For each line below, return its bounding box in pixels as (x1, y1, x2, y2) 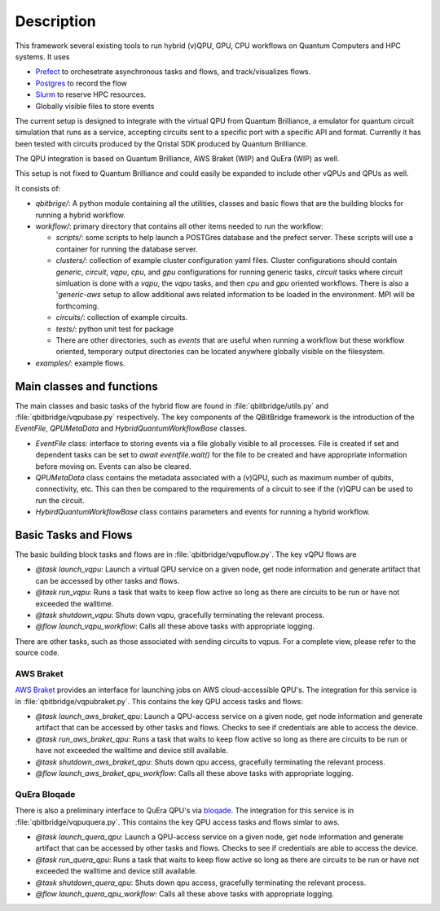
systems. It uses (15, 51, 70, 61)
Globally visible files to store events (35, 101, 155, 111)
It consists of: (15, 183, 61, 193)
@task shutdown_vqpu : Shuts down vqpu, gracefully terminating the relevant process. (35, 610, 325, 620)
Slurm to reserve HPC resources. (35, 90, 147, 99)
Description (15, 12, 97, 30)
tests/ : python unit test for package (55, 324, 174, 334)
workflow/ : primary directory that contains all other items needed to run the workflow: (35, 221, 323, 231)
